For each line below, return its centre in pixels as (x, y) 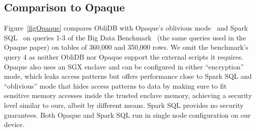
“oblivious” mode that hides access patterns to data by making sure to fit (115, 85)
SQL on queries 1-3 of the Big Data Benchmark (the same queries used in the (125, 37)
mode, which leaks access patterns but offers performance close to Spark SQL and (128, 76)
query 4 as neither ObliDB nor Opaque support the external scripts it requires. (124, 56)
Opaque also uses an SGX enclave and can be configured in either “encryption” (124, 66)
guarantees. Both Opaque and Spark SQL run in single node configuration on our (127, 115)
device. (14, 124)
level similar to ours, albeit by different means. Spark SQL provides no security (124, 105)
